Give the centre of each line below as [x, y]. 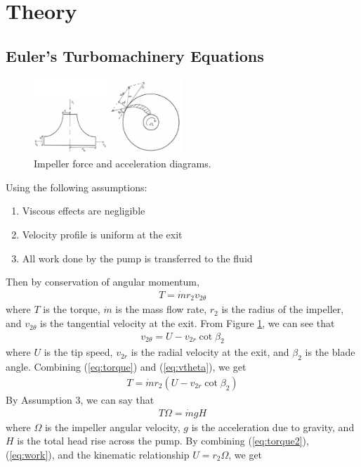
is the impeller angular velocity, [112, 427]
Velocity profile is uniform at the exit [102, 234]
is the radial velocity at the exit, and [210, 352]
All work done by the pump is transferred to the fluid [137, 258]
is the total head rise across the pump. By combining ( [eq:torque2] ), [163, 441]
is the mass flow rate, [161, 309]
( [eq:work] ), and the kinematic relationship [98, 454]
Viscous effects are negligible [84, 211]
